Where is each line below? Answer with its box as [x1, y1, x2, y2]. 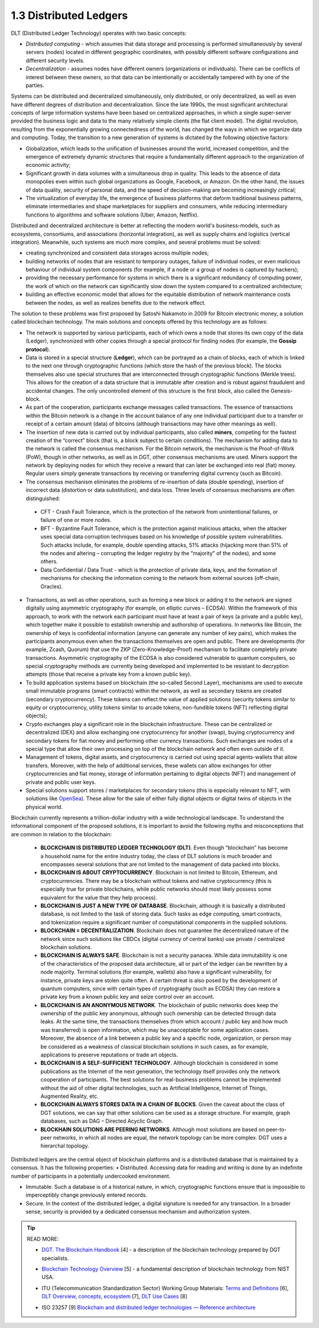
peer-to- [266, 1126, 287, 1133]
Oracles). [40, 583, 63, 590]
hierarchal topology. [40, 1142, 89, 1149]
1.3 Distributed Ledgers [11, 9, 128, 22]
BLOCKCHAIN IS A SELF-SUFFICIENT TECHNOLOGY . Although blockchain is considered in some [40, 1059, 279, 1066]
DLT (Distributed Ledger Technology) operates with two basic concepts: [11, 30, 187, 37]
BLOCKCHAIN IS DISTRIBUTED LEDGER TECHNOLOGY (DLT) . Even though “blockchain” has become [40, 844, 288, 852]
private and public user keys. [25, 778, 96, 785]
